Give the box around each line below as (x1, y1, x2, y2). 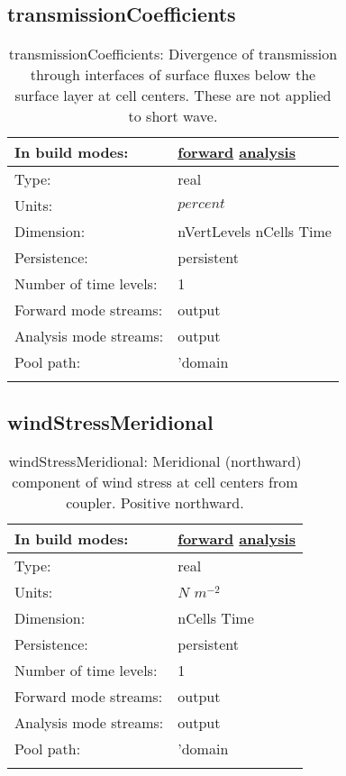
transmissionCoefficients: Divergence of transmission (8, 43, 338, 65)
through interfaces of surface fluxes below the (30, 64, 316, 86)
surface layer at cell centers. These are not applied (14, 85, 332, 106)
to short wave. (128, 105, 218, 127)
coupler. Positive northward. (66, 492, 244, 514)
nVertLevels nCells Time (178, 221, 332, 242)
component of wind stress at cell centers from (12, 471, 298, 493)
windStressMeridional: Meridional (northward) (8, 451, 302, 472)
